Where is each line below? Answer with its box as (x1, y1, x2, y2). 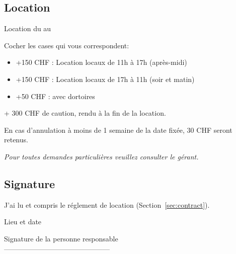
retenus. (4, 134, 28, 145)
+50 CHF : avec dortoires (16, 91, 95, 101)
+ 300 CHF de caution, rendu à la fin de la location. (4, 108, 166, 118)
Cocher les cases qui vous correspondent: (4, 40, 129, 50)
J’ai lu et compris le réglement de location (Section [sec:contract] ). (4, 199, 210, 210)
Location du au (4, 23, 51, 34)
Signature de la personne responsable (4, 233, 118, 243)
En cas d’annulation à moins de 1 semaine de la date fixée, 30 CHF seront (4, 124, 232, 135)
